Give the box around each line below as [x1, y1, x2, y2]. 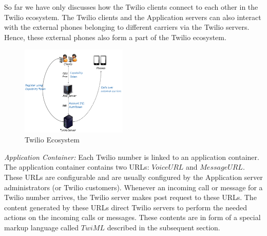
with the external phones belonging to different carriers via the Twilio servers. [4, 22, 250, 32]
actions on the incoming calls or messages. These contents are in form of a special [4, 212, 261, 223]
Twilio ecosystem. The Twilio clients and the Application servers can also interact [4, 11, 261, 22]
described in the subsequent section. [107, 222, 220, 232]
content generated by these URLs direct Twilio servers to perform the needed [4, 202, 247, 212]
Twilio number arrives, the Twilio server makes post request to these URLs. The [4, 192, 257, 203]
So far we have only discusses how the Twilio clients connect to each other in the [4, 2, 258, 12]
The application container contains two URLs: [4, 161, 149, 172]
